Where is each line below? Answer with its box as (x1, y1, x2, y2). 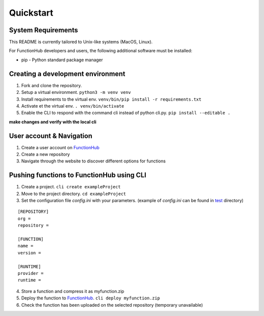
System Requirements (9, 26, 78, 34)
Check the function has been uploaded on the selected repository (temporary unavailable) (21, 302, 203, 308)
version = (18, 250, 41, 255)
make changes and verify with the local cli (9, 119, 97, 125)
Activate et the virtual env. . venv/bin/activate (21, 103, 124, 109)
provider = (18, 271, 44, 276)
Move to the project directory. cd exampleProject (21, 191, 127, 197)
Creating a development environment (9, 69, 126, 78)
